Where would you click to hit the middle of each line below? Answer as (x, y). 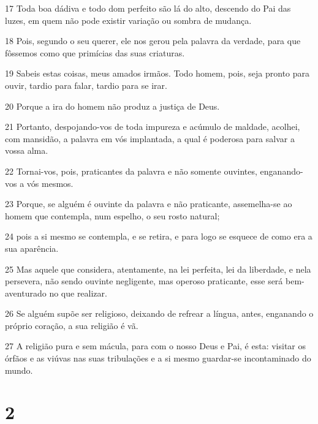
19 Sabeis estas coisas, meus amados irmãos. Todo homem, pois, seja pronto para (157, 73)
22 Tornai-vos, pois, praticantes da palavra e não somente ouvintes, (131, 171)
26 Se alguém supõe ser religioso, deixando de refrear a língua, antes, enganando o (159, 313)
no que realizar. (78, 293)
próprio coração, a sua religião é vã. (72, 325)
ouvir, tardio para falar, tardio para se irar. (86, 85)
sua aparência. (32, 248)
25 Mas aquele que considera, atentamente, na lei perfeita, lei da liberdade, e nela (158, 269)
